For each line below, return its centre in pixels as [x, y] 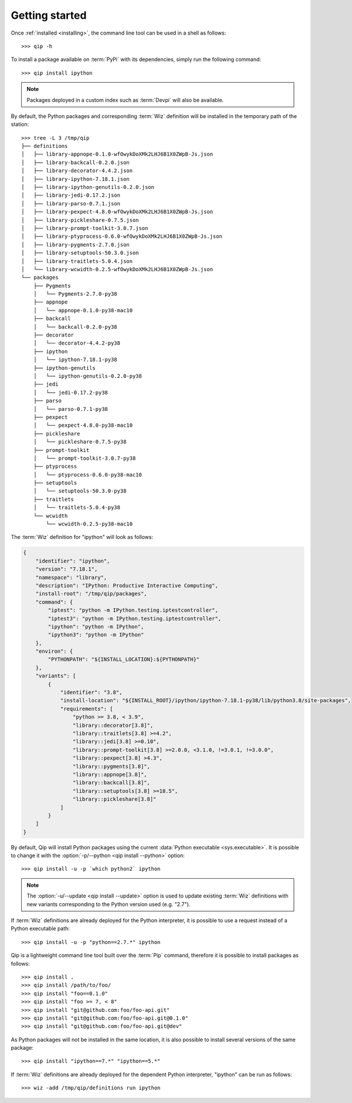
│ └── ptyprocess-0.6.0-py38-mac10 [87, 475]
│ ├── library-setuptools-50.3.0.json [80, 253]
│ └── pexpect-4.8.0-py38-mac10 [83, 425]
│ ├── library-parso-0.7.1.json [71, 203]
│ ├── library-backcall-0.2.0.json [76, 162]
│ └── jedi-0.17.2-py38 [71, 392]
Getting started [49, 15]
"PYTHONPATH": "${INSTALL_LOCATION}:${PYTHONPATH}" [124, 660]
